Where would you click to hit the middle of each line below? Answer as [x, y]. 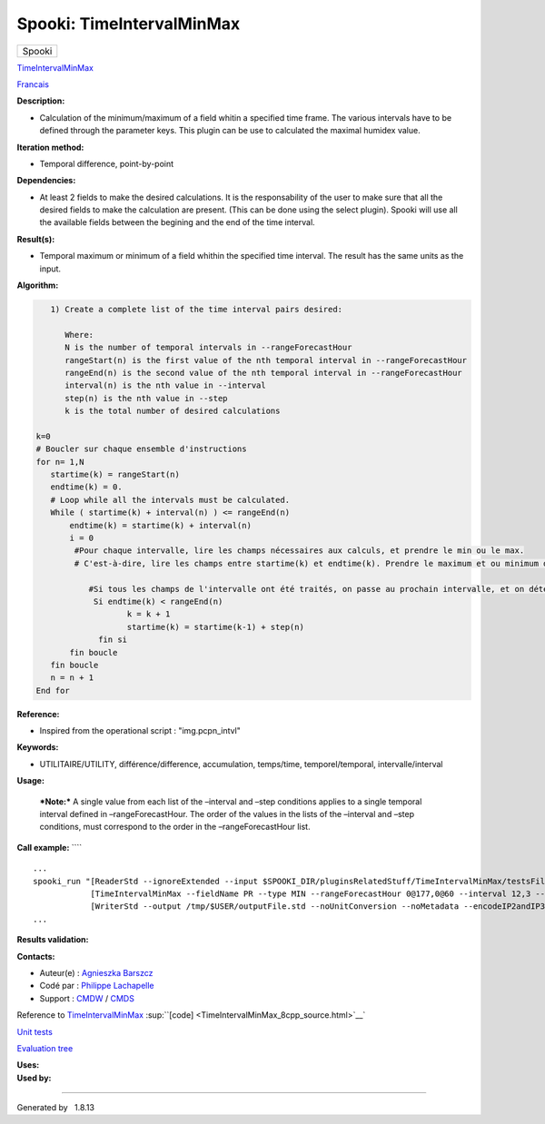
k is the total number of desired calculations [173, 411]
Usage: [31, 781]
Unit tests [35, 1031]
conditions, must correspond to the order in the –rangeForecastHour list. [175, 827]
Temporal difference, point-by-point [107, 163]
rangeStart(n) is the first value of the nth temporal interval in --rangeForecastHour [266, 360]
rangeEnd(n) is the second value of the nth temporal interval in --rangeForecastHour [263, 373]
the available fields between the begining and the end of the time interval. [177, 222]
